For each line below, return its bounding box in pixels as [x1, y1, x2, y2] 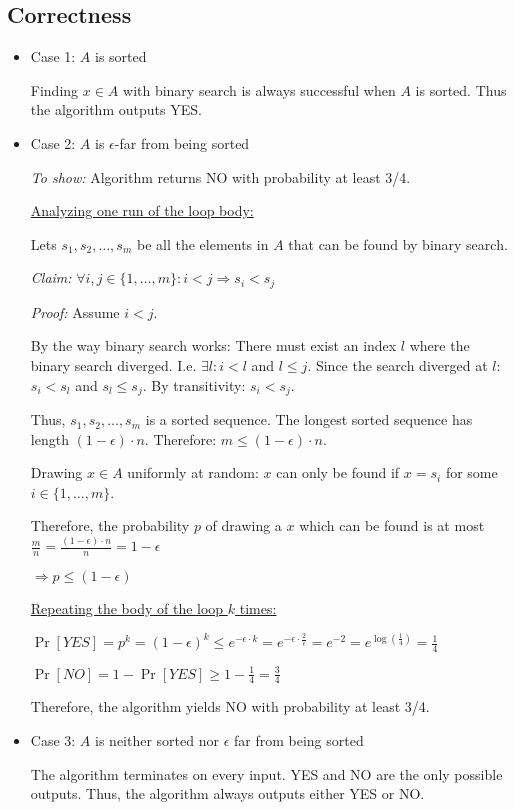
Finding [30, 79, 79, 100]
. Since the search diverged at [307, 355, 488, 375]
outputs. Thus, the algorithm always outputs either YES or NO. [30, 783, 425, 804]
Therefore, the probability [30, 515, 190, 536]
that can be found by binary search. [288, 233, 508, 254]
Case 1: [30, 46, 76, 67]
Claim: [30, 267, 72, 288]
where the [409, 335, 470, 356]
